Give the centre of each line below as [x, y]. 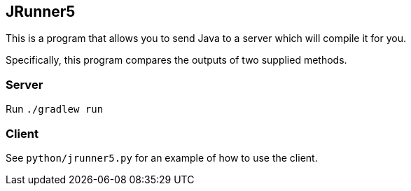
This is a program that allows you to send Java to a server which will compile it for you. [206, 38]
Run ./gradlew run [55, 109]
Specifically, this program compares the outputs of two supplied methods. [176, 60]
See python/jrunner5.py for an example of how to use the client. [162, 157]
